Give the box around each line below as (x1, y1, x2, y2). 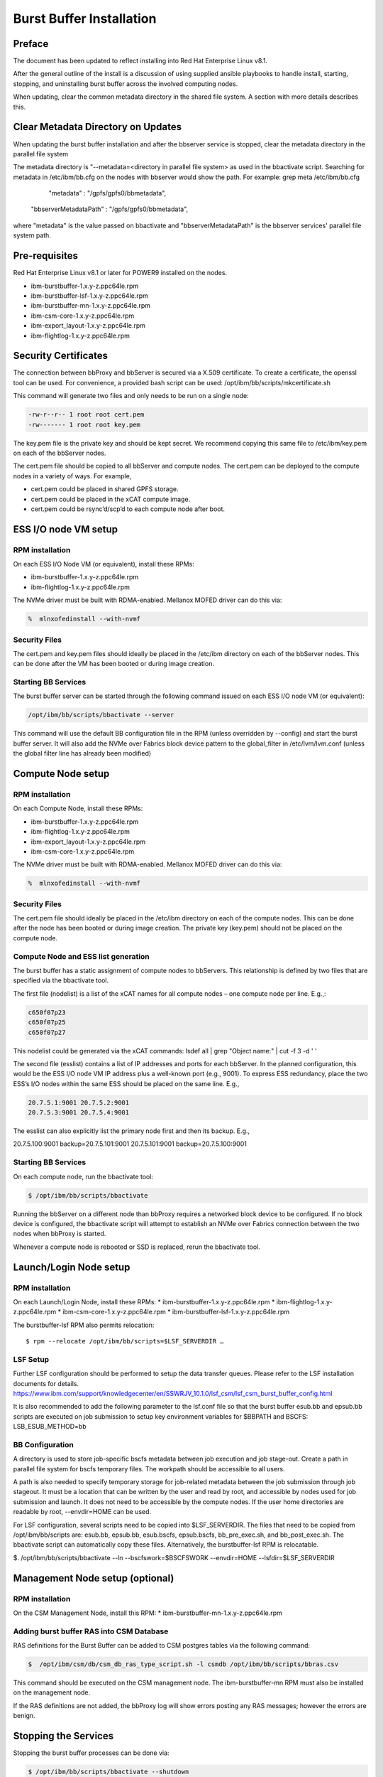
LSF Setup (13, 1354, 50, 1364)
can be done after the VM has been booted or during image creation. (13, 660, 214, 668)
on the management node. (13, 1688, 91, 1697)
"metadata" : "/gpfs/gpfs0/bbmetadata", (48, 189, 167, 198)
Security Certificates (13, 350, 108, 362)
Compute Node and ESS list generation (13, 951, 150, 961)
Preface (13, 38, 49, 50)
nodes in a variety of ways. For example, (13, 471, 132, 480)
